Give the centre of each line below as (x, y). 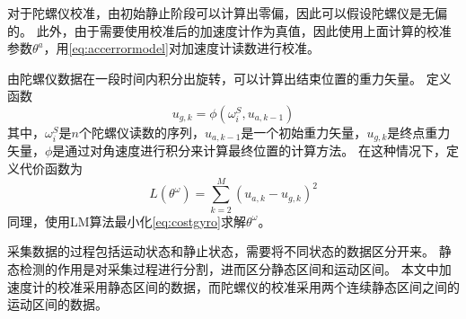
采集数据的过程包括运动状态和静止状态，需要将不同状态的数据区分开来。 (221, 251)
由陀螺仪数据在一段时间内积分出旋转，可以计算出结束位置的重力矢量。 (215, 78)
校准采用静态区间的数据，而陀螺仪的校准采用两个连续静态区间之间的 (258, 286)
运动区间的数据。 (57, 304)
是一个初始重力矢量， (304, 132)
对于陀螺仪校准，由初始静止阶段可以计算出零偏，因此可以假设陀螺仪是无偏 (227, 13)
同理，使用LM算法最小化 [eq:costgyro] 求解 (127, 221)
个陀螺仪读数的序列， (141, 132)
